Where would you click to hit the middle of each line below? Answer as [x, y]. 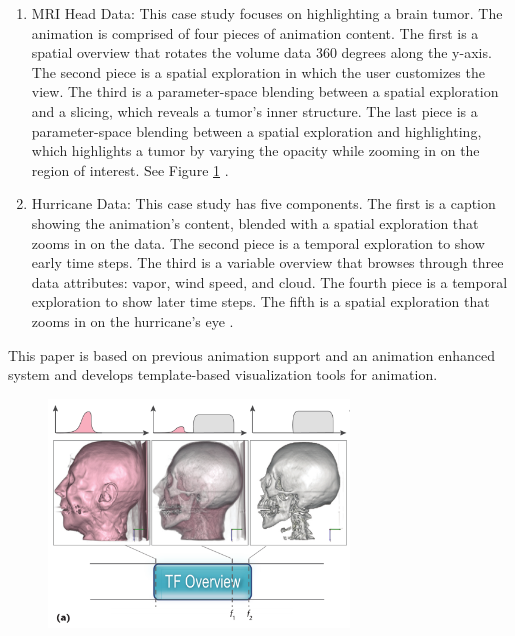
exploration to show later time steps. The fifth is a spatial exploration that [260, 301]
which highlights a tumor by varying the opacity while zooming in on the [255, 150]
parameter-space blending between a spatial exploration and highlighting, [256, 130]
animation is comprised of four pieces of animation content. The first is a [255, 32]
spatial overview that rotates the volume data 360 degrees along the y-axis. [261, 52]
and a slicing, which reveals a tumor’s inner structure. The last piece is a [254, 110]
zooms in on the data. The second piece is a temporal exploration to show [258, 242]
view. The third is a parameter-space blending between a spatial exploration [265, 91]
